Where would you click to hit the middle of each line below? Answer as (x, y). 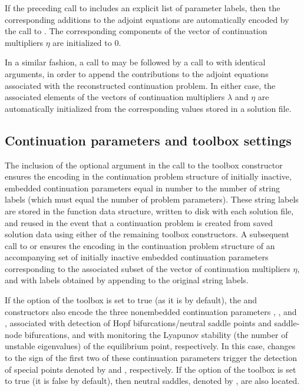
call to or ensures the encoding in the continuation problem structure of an (140, 245)
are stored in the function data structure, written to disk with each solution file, (149, 211)
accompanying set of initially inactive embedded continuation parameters (137, 257)
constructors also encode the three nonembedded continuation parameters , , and (151, 311)
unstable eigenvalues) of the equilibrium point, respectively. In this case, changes (150, 346)
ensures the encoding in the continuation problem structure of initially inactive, (148, 176)
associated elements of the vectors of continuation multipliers (115, 97)
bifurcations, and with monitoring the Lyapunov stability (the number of (156, 334)
